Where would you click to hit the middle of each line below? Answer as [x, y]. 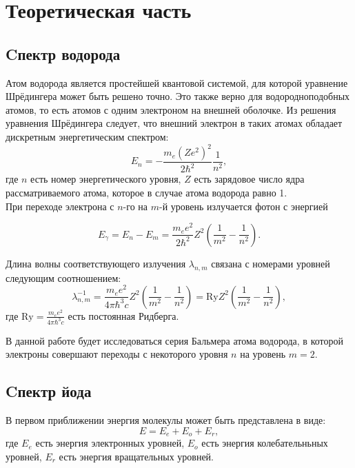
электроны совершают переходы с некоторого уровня [117, 354]
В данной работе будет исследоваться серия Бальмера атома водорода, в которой [174, 340]
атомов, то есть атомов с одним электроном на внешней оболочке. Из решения [171, 109]
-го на [135, 206]
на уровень [263, 354]
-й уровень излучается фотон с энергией [243, 206]
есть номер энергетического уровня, [106, 179]
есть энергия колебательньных [265, 443]
